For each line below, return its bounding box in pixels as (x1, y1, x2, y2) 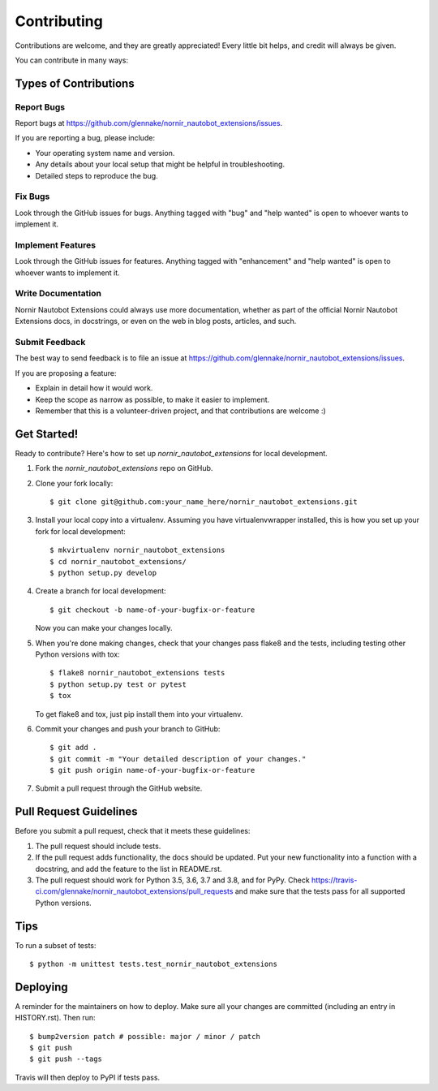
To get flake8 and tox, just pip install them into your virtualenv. (35, 709, 243, 718)
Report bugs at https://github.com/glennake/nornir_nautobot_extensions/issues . (15, 119, 283, 128)
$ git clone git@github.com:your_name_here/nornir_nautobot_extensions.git (49, 498, 358, 507)
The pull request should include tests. (35, 841, 161, 851)
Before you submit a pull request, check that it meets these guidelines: (15, 826, 251, 836)
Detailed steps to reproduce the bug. (35, 170, 158, 180)
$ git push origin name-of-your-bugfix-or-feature (49, 765, 255, 775)
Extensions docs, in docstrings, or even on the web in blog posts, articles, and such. (15, 317, 297, 326)
